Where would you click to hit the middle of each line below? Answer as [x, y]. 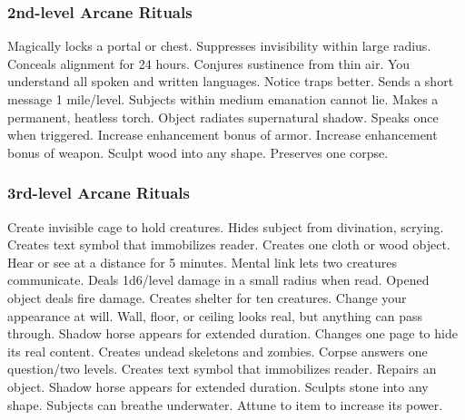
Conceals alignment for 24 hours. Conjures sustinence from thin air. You [209, 63]
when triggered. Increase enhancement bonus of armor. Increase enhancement [223, 135]
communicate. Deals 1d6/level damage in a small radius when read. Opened [218, 280]
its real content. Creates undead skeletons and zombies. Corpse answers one [218, 351]
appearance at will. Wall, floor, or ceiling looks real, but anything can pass [215, 315]
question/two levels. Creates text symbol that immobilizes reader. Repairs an [222, 369]
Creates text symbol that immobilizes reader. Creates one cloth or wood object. [229, 244]
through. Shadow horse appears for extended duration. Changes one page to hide [232, 333]
